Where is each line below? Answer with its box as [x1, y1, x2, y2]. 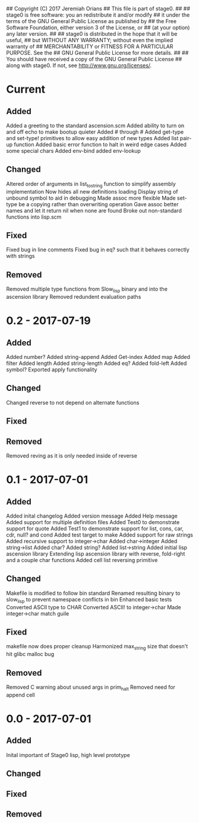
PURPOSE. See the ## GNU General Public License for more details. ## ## [6, 49, 189, 56]
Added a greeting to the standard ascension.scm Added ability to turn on [6, 122, 185, 129]
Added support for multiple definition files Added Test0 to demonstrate [6, 519, 180, 526]
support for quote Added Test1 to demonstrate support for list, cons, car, [6, 525, 184, 532]
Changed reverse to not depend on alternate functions [6, 399, 140, 406]
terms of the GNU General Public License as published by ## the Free [6, 18, 177, 24]
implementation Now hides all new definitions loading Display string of [6, 188, 178, 195]
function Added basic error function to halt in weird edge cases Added [14, 141, 187, 148]
